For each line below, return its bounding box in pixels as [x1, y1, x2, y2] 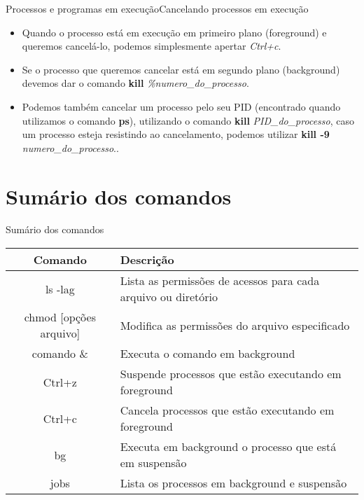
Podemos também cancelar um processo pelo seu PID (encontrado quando [22, 99, 341, 113]
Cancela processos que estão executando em [120, 402, 335, 419]
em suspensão [120, 454, 187, 471]
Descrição [120, 251, 174, 268]
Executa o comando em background [120, 345, 295, 362]
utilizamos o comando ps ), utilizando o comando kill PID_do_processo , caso [22, 113, 354, 127]
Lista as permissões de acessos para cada [120, 272, 320, 289]
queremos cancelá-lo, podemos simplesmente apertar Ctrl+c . [22, 39, 281, 53]
